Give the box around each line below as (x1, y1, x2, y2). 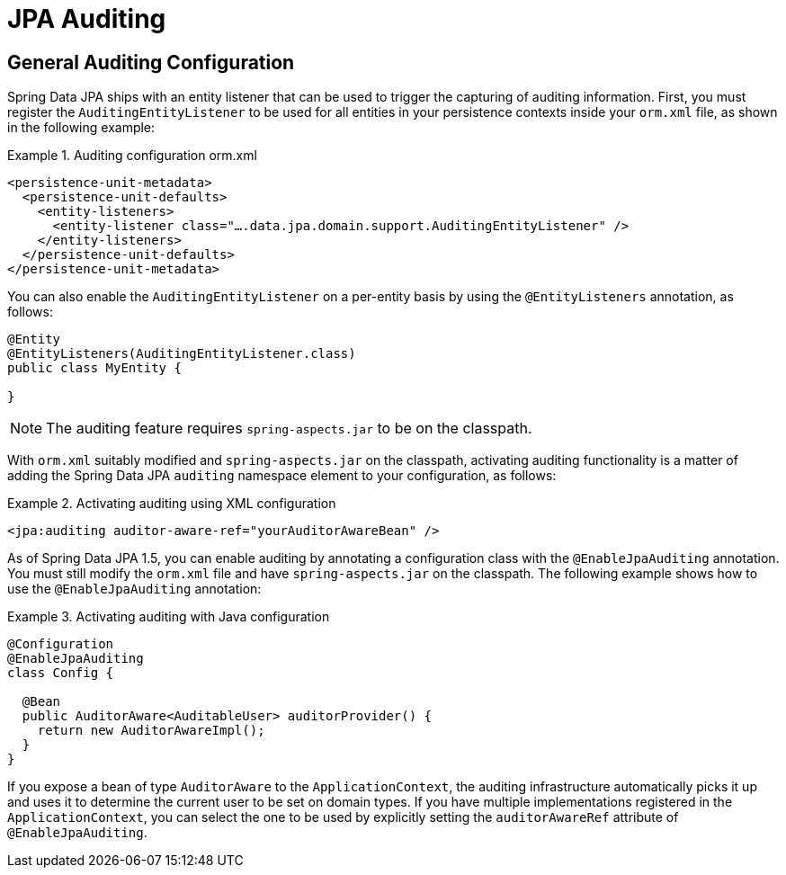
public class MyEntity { (7, 361, 182, 376)
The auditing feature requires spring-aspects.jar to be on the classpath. (46, 419, 532, 438)
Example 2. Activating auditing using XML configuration (7, 496, 336, 512)
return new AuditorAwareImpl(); (37, 723, 265, 738)
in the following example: (7, 120, 156, 136)
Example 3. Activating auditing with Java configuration (7, 609, 330, 625)
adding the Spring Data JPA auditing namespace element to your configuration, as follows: (7, 468, 557, 484)
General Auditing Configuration (7, 50, 295, 74)
